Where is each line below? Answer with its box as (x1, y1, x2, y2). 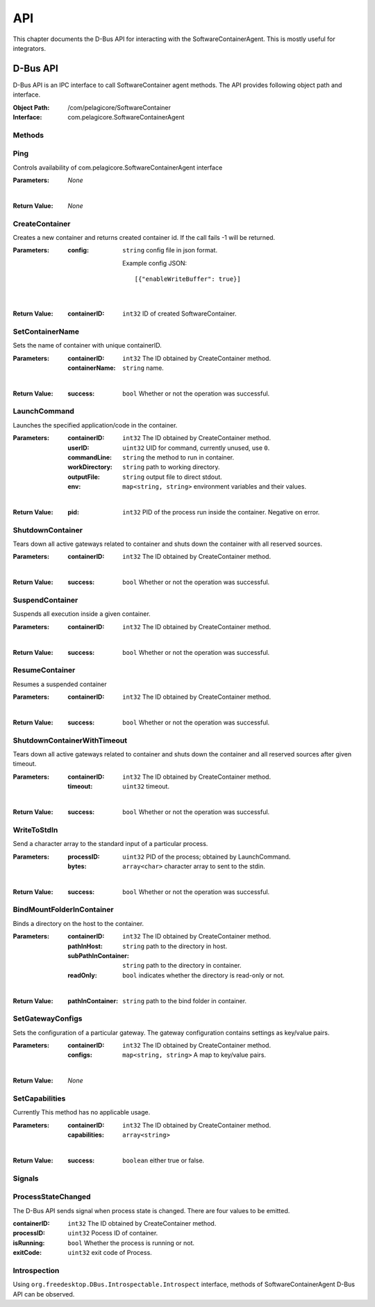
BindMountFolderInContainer (12, 904, 114, 914)
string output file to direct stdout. (122, 473, 222, 481)
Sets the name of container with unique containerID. (12, 341, 162, 350)
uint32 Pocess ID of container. (67, 1229, 158, 1237)
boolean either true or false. (122, 1156, 205, 1164)
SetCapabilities (12, 1094, 66, 1103)
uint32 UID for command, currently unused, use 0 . (122, 444, 270, 452)
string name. (122, 364, 165, 372)
